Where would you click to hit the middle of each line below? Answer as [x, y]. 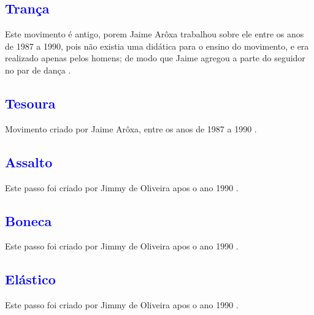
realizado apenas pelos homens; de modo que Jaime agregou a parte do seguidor [155, 58]
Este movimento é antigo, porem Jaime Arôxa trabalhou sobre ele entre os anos [155, 34]
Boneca [29, 220]
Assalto [29, 161]
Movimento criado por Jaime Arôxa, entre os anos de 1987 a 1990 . [131, 128]
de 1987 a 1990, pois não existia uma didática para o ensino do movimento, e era [157, 46]
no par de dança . [38, 70]
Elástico [30, 279]
